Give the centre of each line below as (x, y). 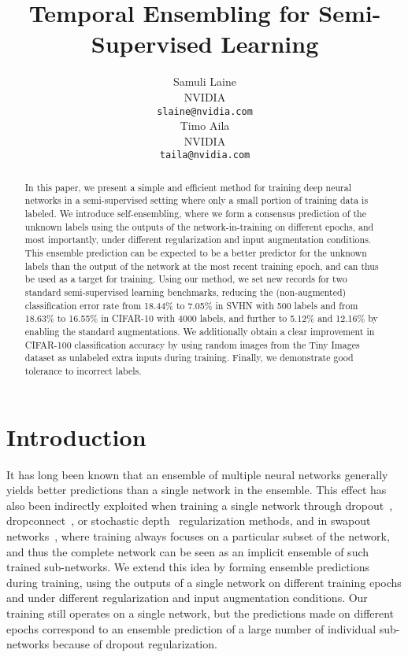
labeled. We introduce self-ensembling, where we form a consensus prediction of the (195, 214)
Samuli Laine (205, 81)
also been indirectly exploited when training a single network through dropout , (200, 505)
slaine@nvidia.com (205, 111)
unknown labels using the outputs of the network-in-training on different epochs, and (199, 226)
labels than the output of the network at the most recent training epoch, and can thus (202, 266)
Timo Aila (205, 125)
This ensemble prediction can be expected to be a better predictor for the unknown (196, 253)
